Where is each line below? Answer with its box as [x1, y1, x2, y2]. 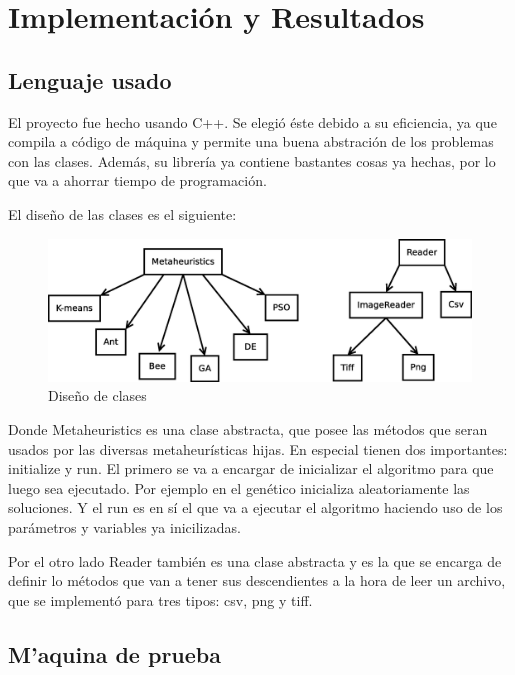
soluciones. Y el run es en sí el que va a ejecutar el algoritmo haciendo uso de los [8, 497, 503, 518]
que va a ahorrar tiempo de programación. [8, 170, 267, 191]
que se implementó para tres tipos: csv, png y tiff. [8, 589, 313, 610]
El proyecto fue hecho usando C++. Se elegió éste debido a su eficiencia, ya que [8, 111, 497, 132]
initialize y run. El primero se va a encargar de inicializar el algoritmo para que [8, 458, 494, 479]
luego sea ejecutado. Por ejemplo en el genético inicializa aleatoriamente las [8, 477, 470, 498]
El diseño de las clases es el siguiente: [8, 203, 237, 224]
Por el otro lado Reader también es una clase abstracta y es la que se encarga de [8, 550, 502, 571]
